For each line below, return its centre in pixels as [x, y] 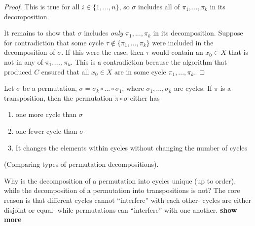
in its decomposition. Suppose [198, 33]
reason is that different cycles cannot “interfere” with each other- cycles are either [128, 200]
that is [238, 52]
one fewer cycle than [46, 131]
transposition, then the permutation [58, 97]
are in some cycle [140, 71]
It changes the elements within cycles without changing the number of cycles [131, 147]
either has [145, 97]
